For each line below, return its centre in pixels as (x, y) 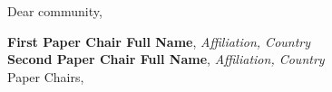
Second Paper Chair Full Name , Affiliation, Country (166, 59)
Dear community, (55, 11)
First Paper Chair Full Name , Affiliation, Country (159, 41)
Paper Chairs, (46, 76)
